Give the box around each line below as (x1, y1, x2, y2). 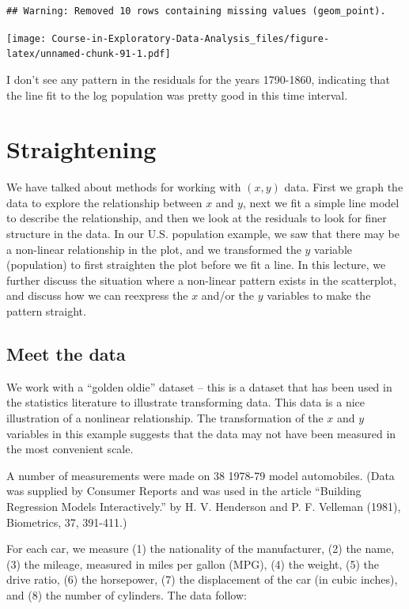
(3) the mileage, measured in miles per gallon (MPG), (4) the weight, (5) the (6, 555, 380, 572)
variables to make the (267, 287, 371, 304)
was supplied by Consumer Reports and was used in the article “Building (6, 482, 362, 499)
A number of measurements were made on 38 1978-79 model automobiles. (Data (6, 467, 395, 483)
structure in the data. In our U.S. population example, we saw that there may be (6, 225, 400, 241)
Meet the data (6, 341, 126, 365)
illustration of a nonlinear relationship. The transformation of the (6, 409, 324, 426)
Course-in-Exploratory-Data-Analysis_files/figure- (51, 32, 330, 44)
